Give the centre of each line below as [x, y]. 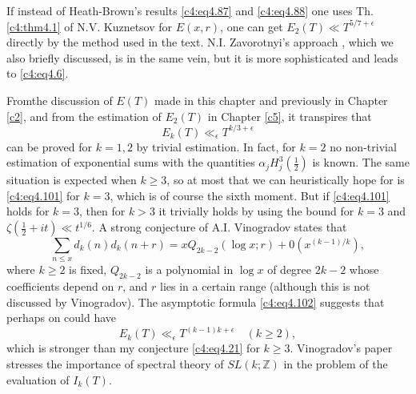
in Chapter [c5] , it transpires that [290, 116]
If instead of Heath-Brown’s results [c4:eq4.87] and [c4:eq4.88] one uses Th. [190, 10]
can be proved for [50, 146]
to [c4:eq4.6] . [38, 73]
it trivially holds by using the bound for [256, 211]
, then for [102, 211]
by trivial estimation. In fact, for [216, 146]
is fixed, [88, 269]
